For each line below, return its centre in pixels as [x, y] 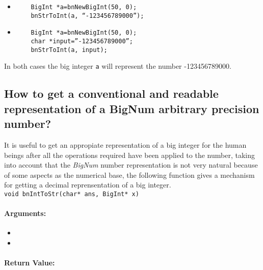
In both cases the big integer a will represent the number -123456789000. [118, 66]
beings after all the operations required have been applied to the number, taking [129, 155]
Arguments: [25, 213]
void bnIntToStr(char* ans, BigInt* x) [72, 194]
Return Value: [30, 263]
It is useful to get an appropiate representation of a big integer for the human [125, 144]
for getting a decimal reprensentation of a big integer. [88, 185]
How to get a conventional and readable [111, 93]
